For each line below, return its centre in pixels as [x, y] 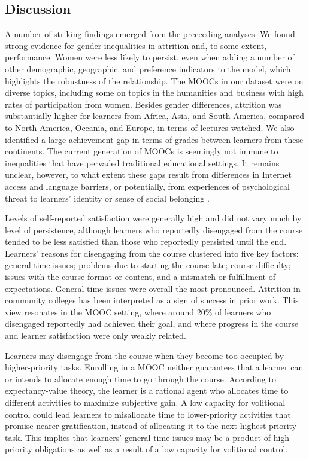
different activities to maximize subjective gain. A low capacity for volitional [145, 402]
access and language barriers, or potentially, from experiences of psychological [147, 186]
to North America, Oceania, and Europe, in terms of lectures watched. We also [150, 127]
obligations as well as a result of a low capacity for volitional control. [161, 449]
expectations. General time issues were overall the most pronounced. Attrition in [153, 288]
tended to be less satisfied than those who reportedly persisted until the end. [146, 241]
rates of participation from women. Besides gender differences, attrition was [143, 104]
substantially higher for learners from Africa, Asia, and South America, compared [154, 116]
